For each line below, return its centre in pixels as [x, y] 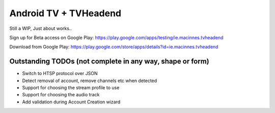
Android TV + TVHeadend [65, 13]
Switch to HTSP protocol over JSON [60, 73]
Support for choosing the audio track [61, 95]
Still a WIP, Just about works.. [41, 28]
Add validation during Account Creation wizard [71, 102]
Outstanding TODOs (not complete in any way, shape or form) [109, 62]
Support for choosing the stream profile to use [71, 88]
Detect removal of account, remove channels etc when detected [90, 81]
